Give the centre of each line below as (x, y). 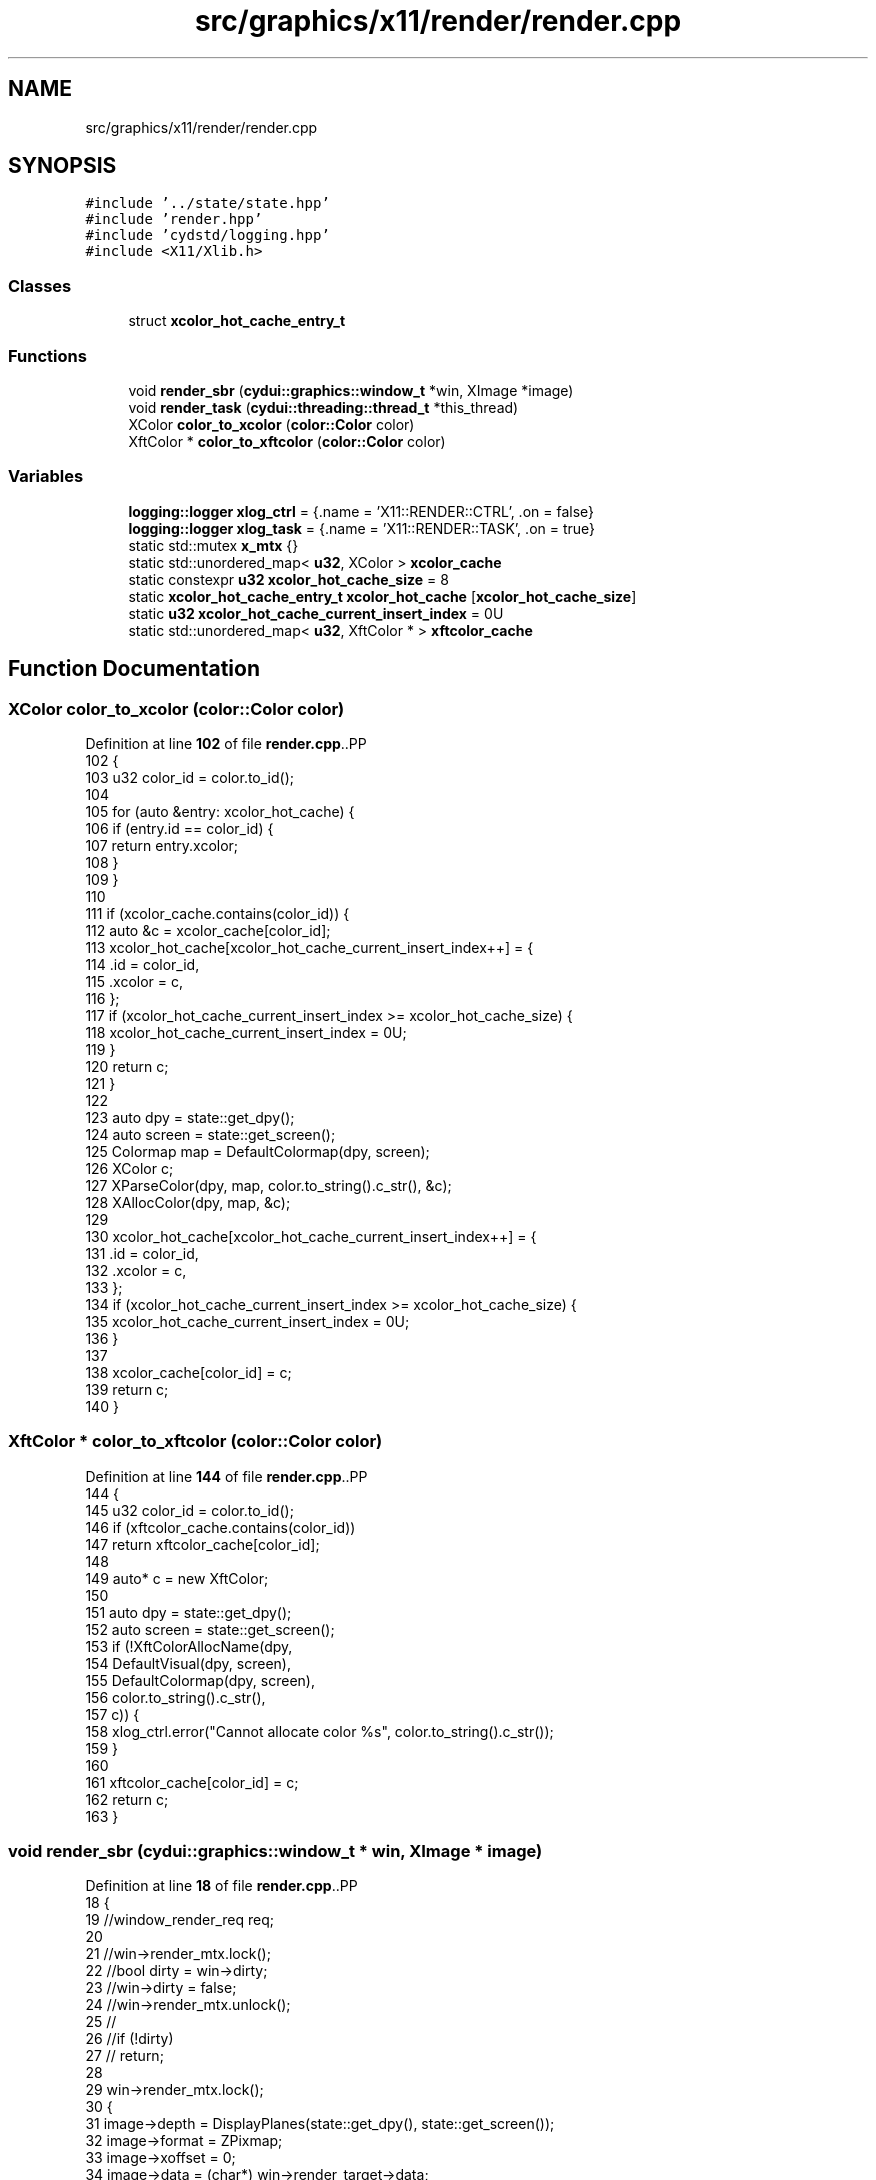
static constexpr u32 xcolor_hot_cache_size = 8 (288, 579)
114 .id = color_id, (142, 964)
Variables (46, 476)
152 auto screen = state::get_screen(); (210, 1629)
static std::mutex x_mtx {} (213, 545)
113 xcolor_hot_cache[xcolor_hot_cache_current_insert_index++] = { (309, 947)
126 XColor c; (129, 1168)
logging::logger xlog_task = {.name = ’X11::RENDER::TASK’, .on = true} (362, 528)
